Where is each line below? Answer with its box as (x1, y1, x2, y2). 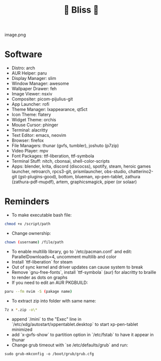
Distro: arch (11, 65, 35, 71)
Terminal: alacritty (11, 127, 48, 133)
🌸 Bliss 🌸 (63, 4, 99, 16)
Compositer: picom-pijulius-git (11, 96, 73, 102)
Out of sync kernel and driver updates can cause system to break (11, 264, 143, 270)
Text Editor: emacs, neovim (11, 133, 67, 138)
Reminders (4, 196, 50, 207)
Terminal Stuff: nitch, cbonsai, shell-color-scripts (11, 158, 110, 164)
